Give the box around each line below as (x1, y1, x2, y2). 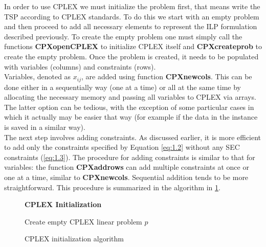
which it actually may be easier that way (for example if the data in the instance (4, 111, 258, 122)
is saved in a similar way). (4, 121, 85, 132)
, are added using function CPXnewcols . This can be (81, 71, 252, 82)
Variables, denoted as (4, 71, 71, 82)
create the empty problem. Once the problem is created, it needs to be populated (4, 51, 259, 61)
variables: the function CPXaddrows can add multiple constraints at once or (4, 162, 249, 172)
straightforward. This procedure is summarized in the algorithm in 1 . (4, 182, 220, 192)
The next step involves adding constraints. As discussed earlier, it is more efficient (4, 131, 261, 142)
